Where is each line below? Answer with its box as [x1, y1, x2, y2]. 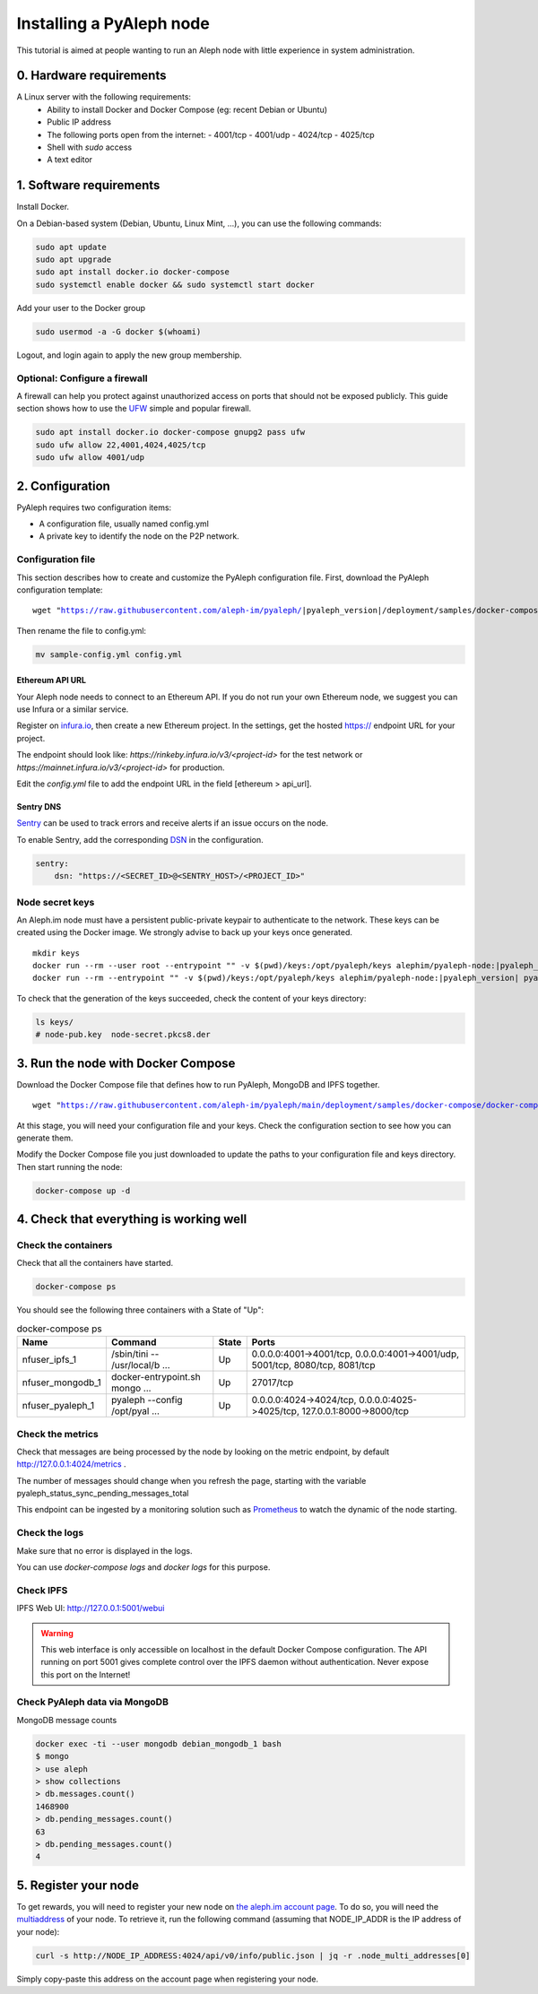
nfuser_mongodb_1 [22, 1376, 102, 1389]
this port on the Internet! [40, 1669, 131, 1680]
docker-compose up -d [35, 1185, 131, 1196]
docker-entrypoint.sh [110, 1371, 201, 1383]
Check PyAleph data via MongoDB [16, 1695, 169, 1708]
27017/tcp [251, 1376, 294, 1389]
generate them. [16, 1132, 74, 1143]
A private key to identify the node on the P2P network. [39, 531, 239, 542]
